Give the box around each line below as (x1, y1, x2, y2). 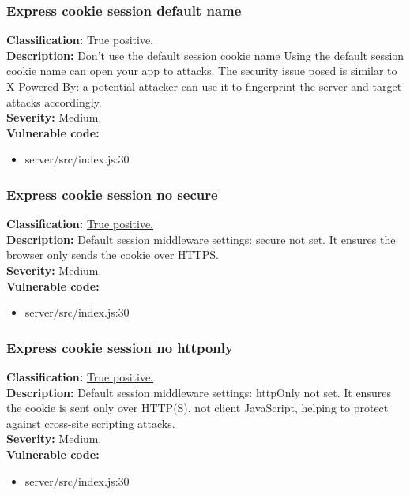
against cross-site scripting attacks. (6, 414, 175, 431)
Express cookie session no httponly (6, 337, 233, 357)
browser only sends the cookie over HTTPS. (6, 246, 219, 263)
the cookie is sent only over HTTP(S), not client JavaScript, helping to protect (6, 399, 389, 416)
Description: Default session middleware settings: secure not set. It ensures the (6, 231, 396, 247)
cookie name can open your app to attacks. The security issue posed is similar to (6, 62, 397, 79)
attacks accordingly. (6, 93, 102, 110)
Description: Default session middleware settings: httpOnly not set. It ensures (6, 384, 391, 400)
